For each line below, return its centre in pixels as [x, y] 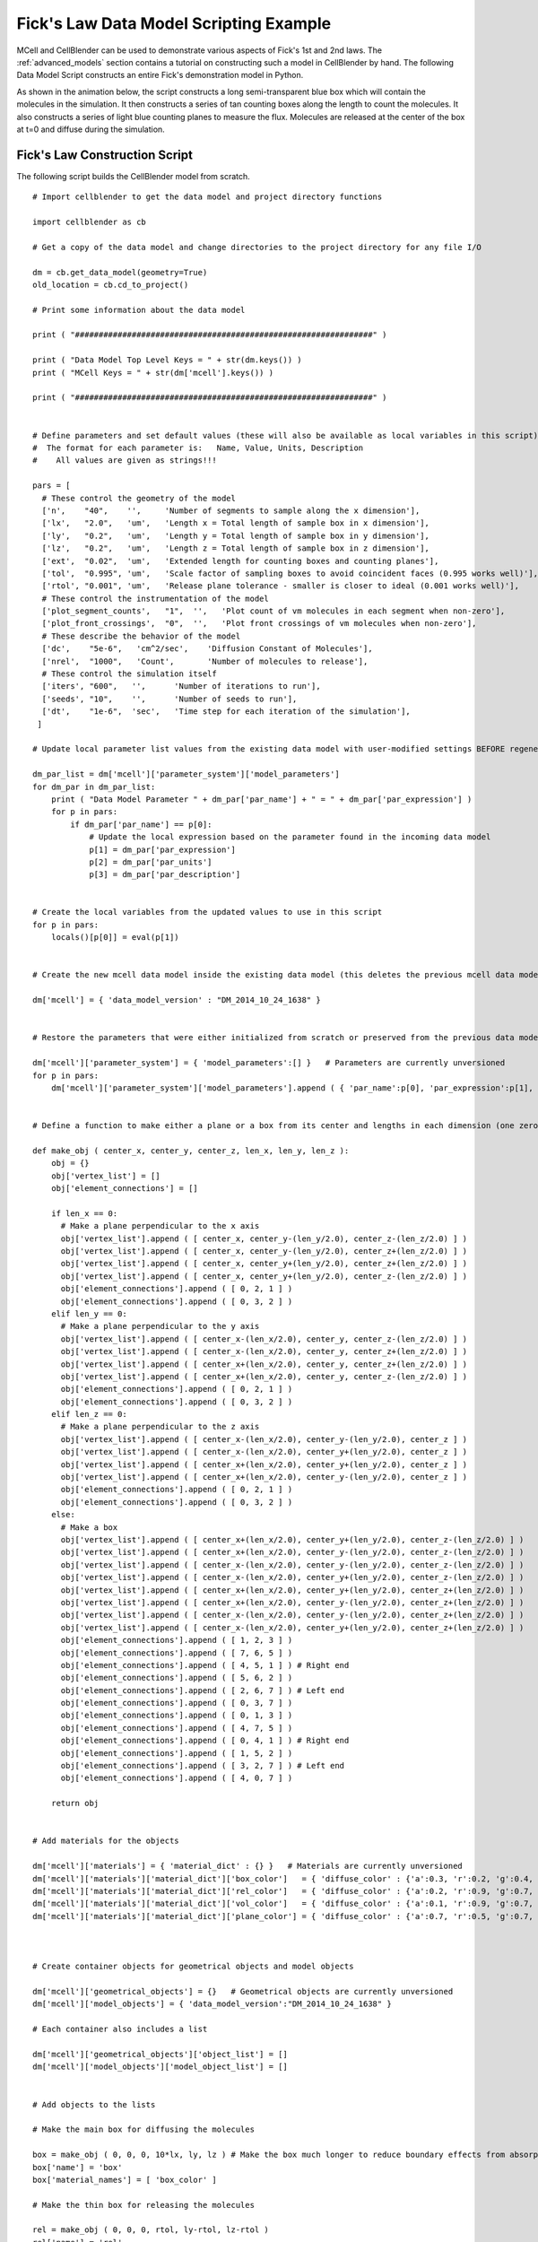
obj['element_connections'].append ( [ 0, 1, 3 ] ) [177, 1716]
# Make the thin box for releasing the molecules [144, 2205]
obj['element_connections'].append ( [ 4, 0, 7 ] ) [177, 1778]
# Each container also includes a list [120, 2029]
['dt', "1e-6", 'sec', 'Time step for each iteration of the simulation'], [226, 712]
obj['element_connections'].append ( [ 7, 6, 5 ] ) [177, 1653]
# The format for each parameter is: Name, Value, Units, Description [198, 448]
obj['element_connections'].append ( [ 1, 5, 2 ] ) [177, 1753]
